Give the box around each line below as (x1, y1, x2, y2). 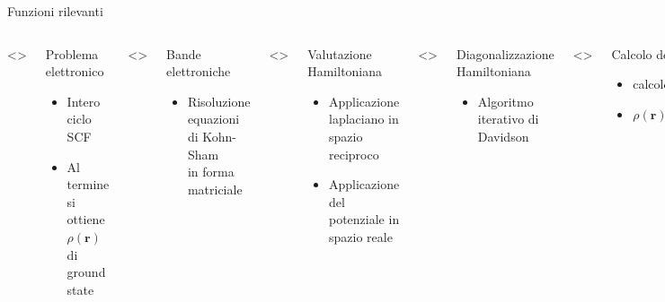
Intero (66, 91, 101, 110)
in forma (187, 162, 235, 181)
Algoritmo (477, 91, 534, 110)
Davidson (477, 126, 529, 145)
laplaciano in (328, 109, 399, 128)
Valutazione (307, 44, 372, 63)
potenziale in (328, 210, 400, 229)
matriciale (187, 179, 243, 198)
